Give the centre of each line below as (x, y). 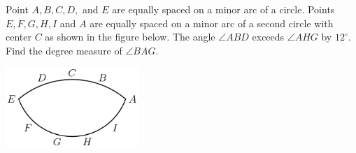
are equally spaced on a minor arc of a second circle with (212, 23)
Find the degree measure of (64, 50)
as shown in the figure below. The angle (130, 37)
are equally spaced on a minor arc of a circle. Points (223, 9)
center (19, 37)
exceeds (268, 37)
